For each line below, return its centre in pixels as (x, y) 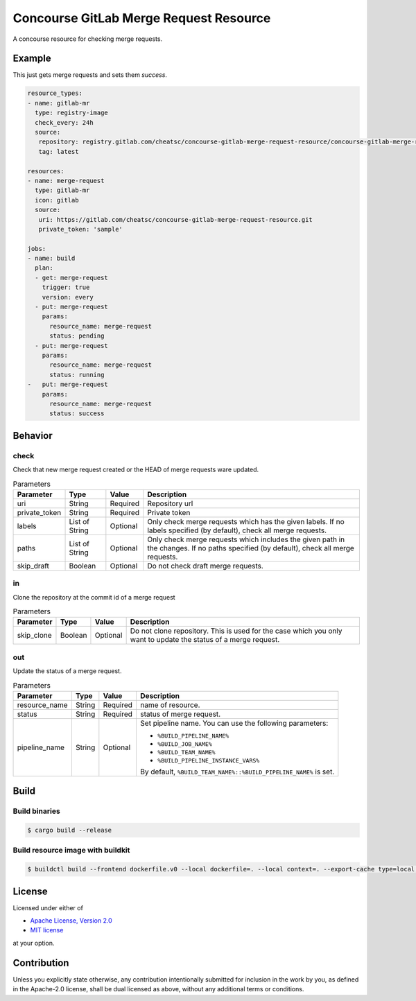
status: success (77, 414)
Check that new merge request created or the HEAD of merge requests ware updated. (136, 470)
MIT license (47, 930)
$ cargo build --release (70, 830)
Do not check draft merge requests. (205, 566)
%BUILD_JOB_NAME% (185, 744)
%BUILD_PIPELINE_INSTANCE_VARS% (208, 760)
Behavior (33, 436)
